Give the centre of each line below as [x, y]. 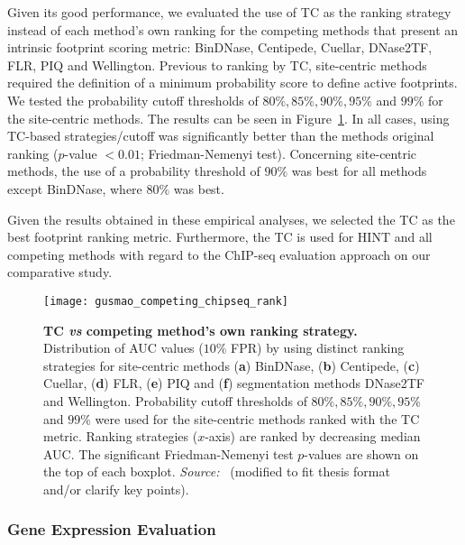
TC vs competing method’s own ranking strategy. [201, 330]
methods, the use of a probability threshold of [134, 171]
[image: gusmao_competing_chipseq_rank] [166, 301]
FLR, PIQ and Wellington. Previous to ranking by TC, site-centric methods [217, 65]
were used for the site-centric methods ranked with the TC [257, 418]
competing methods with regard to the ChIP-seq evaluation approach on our [219, 254]
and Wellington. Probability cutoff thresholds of [175, 400]
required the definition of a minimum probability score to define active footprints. [232, 83]
